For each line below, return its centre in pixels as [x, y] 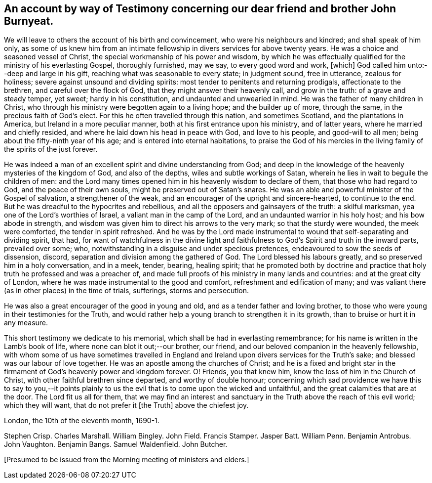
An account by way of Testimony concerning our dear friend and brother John [200, 9]
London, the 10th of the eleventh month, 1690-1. [82, 421]
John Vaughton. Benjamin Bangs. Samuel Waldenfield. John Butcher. [116, 444]
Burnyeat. [29, 21]
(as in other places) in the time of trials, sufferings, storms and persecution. [127, 291]
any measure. [26, 323]
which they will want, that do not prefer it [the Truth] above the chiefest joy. [126, 405]
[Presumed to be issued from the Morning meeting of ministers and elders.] [127, 460]
